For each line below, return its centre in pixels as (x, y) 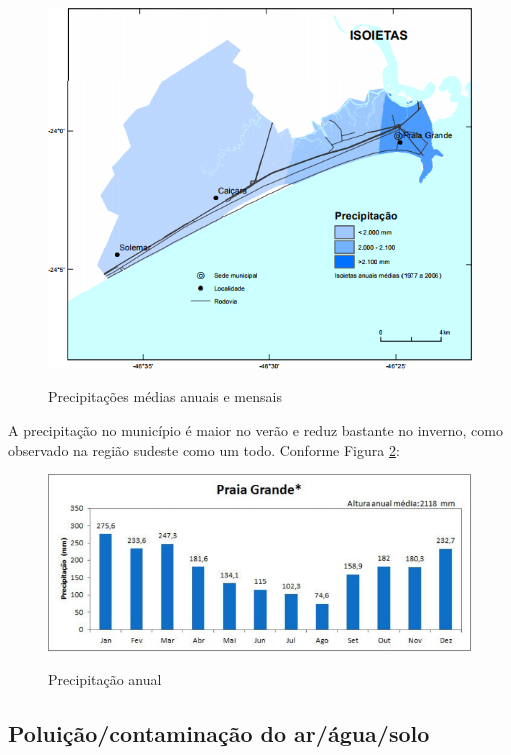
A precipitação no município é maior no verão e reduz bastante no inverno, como (255, 429)
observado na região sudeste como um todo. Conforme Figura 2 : (204, 449)
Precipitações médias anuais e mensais (165, 396)
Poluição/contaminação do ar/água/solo (219, 733)
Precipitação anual (105, 679)
